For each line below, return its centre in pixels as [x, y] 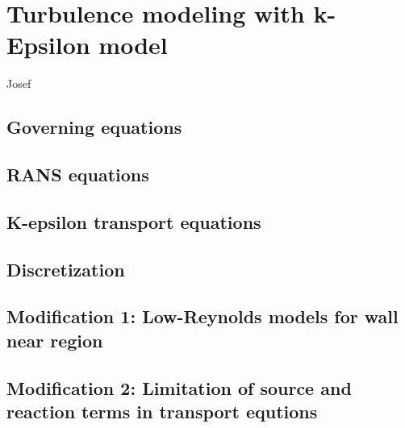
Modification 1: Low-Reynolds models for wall [202, 316]
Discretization [66, 269]
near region [55, 340]
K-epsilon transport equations [134, 221]
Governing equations [94, 127]
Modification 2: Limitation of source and [179, 387]
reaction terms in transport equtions [162, 411]
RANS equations [78, 175]
